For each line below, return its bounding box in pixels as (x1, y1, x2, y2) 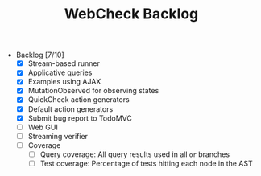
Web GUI (27, 122, 58, 132)
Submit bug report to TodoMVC (27, 113, 133, 123)
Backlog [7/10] (15, 50, 64, 60)
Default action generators (27, 104, 114, 113)
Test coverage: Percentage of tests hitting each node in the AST (39, 158, 253, 168)
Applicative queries (27, 68, 93, 77)
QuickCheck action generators (27, 95, 130, 104)
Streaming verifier (27, 131, 89, 141)
